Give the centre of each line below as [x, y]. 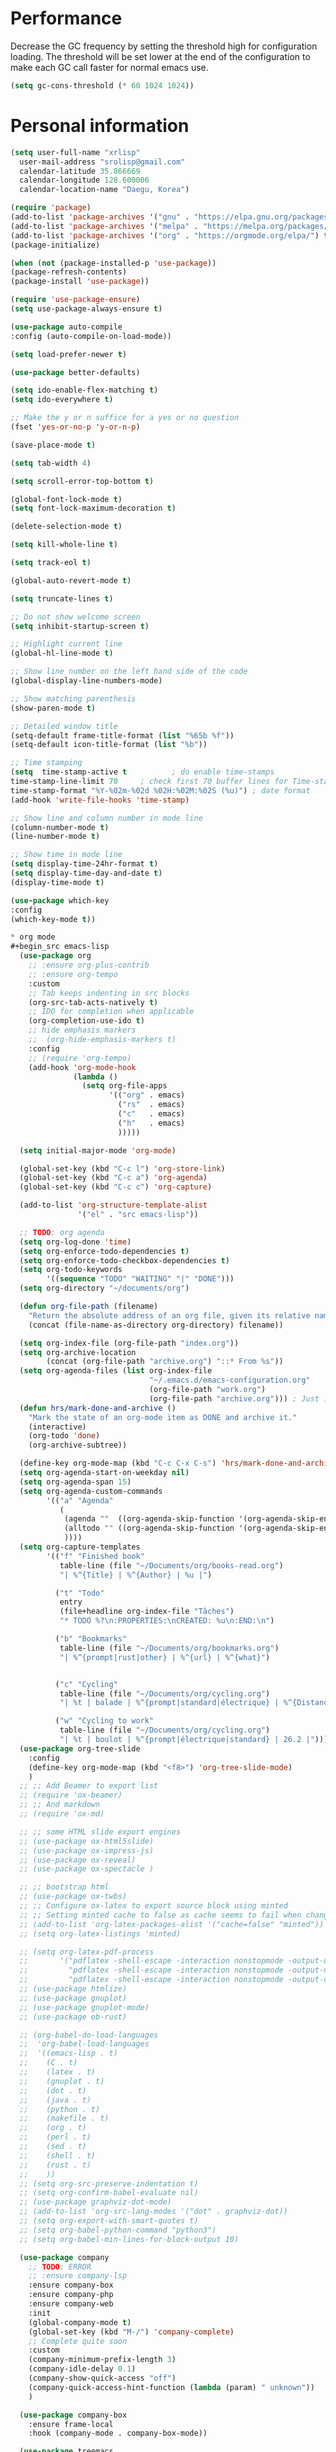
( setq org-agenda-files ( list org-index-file [116, 1371]
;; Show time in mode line [66, 855]
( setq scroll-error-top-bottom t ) [82, 481]
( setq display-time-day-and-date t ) [86, 873]
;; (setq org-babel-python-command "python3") [118, 2230]
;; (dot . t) [53, 2090]
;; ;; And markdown [60, 1805]
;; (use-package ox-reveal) [78, 1860]
